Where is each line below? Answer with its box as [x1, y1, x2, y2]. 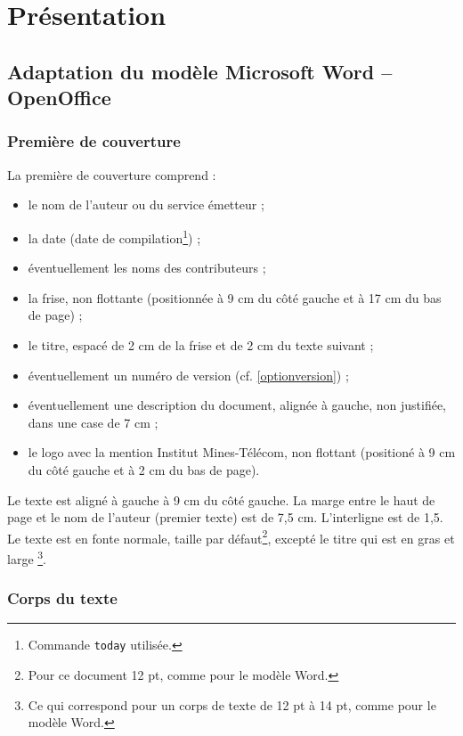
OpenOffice [7, 84, 111, 111]
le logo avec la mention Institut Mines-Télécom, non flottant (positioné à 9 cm [28, 443, 456, 462]
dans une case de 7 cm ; [28, 413, 158, 431]
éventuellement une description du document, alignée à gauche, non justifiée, [28, 396, 446, 414]
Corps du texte [7, 587, 118, 609]
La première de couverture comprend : [7, 165, 216, 184]
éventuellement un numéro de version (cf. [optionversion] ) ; [28, 365, 349, 384]
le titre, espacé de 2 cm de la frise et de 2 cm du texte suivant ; [28, 335, 374, 354]
